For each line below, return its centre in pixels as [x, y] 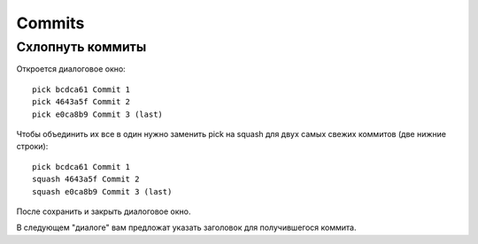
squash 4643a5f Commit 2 [86, 179]
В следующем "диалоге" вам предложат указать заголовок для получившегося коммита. [186, 228]
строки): [32, 147]
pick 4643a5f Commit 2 [81, 102]
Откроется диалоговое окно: [71, 69]
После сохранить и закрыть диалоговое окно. [104, 211]
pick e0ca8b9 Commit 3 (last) [98, 114]
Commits [50, 23]
